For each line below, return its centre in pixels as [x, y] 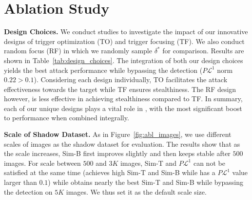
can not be [209, 163]
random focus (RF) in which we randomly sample [78, 51]
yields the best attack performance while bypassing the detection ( [103, 70]
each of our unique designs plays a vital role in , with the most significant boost [123, 108]
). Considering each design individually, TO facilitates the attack [131, 79]
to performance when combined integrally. [67, 118]
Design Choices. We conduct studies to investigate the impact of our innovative [126, 32]
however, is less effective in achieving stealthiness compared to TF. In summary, [123, 99]
